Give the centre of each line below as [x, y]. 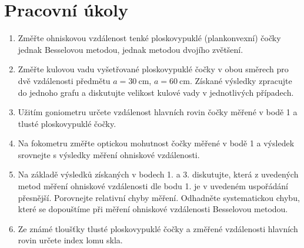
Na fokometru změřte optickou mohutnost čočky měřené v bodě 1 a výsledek [156, 143]
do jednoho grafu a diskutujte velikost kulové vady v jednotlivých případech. [156, 92]
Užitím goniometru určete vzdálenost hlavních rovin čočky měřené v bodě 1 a [158, 112]
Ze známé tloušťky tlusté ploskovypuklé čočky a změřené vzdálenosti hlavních [158, 228]
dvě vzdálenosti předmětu [64, 80]
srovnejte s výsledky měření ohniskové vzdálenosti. [109, 154]
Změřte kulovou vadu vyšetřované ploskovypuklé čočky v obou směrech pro [153, 69]
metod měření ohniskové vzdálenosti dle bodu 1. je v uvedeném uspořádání [153, 186]
